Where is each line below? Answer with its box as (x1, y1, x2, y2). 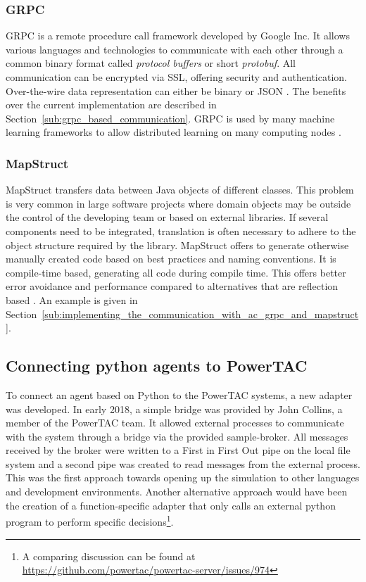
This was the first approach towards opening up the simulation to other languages (6, 470, 360, 485)
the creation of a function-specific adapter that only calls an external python (6, 498, 336, 512)
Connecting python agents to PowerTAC (6, 355, 308, 377)
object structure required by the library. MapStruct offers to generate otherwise (6, 237, 349, 252)
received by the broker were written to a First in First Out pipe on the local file (6, 443, 351, 457)
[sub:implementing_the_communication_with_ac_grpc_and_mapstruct (42, 306, 359, 321)
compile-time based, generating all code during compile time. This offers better (6, 265, 346, 279)
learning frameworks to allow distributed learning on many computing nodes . (6, 125, 341, 139)
